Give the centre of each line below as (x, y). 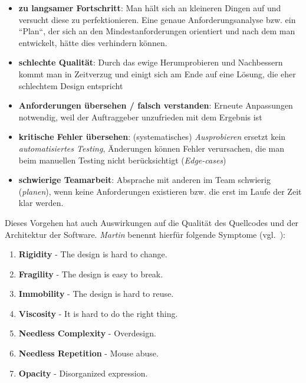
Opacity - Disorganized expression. (83, 373)
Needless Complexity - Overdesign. (87, 333)
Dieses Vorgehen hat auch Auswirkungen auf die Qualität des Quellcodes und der (152, 222)
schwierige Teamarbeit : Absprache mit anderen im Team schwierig (144, 180)
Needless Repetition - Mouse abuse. (88, 353)
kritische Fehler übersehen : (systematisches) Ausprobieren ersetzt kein (152, 137)
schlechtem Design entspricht (71, 85)
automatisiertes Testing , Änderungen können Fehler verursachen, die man (152, 148)
